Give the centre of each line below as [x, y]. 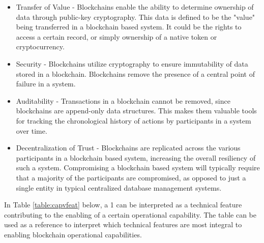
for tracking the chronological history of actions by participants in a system [134, 120]
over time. [32, 130]
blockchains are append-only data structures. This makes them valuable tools [136, 111]
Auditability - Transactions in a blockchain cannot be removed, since [123, 100]
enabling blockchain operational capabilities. [73, 234]
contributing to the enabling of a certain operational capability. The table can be [130, 214]
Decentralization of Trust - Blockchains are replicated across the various [128, 148]
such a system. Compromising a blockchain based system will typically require [138, 168]
